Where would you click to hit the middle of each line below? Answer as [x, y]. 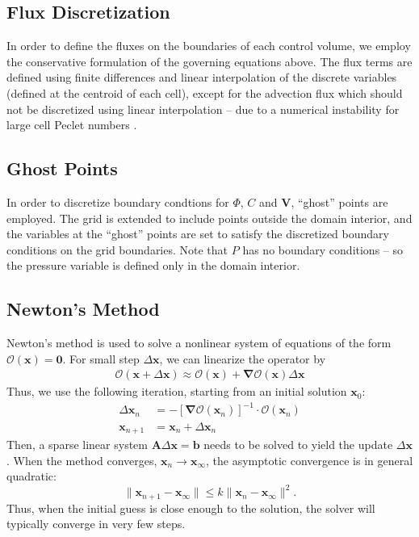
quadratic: [31, 476]
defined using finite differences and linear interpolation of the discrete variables [202, 77]
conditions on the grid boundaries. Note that [117, 249]
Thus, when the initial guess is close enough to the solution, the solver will [191, 508]
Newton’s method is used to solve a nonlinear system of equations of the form [199, 343]
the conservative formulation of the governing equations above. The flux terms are [209, 61]
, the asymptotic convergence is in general [310, 460]
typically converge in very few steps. [96, 524]
